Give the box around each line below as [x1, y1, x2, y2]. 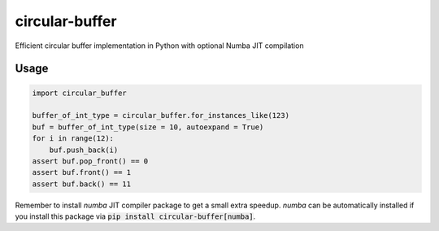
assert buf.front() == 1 [32, 168, 132, 177]
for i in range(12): [32, 134, 114, 143]
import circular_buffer [32, 88, 128, 98]
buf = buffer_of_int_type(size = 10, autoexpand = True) [32, 122, 264, 132]
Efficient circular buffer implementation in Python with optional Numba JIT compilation [15, 41, 304, 50]
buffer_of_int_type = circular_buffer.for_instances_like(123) [32, 111, 290, 120]
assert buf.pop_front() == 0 [32, 156, 149, 166]
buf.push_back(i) [49, 145, 119, 155]
